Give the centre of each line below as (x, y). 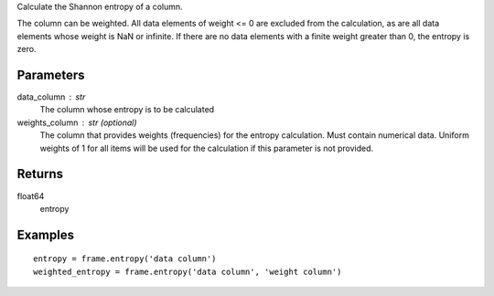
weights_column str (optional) (77, 122)
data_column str (51, 97)
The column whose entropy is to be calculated (127, 110)
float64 (31, 196)
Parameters (51, 74)
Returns (40, 174)
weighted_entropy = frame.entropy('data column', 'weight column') (188, 271)
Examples (46, 234)
